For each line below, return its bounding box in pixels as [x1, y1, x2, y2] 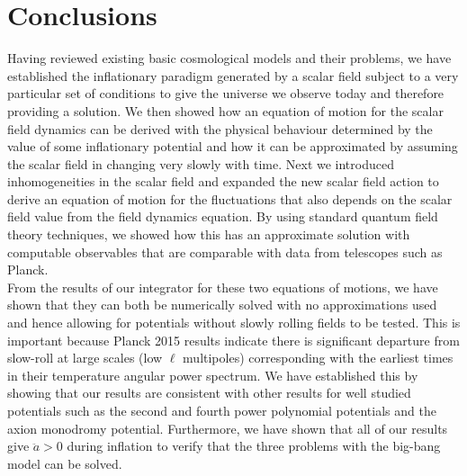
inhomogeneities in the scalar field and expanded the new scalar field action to [7, 172, 439, 191]
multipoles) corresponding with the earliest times [183, 348, 454, 367]
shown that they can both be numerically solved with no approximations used [7, 295, 437, 314]
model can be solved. [7, 454, 122, 472]
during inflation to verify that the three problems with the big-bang [67, 436, 441, 455]
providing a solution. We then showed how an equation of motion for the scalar [7, 101, 444, 120]
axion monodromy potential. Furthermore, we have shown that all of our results [7, 418, 448, 437]
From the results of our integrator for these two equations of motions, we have [7, 277, 438, 296]
